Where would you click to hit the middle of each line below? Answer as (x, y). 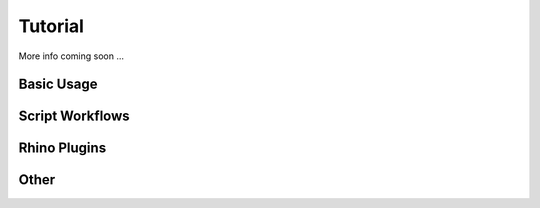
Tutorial (51, 26)
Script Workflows (74, 116)
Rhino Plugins (62, 148)
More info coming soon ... (71, 56)
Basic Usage (58, 84)
